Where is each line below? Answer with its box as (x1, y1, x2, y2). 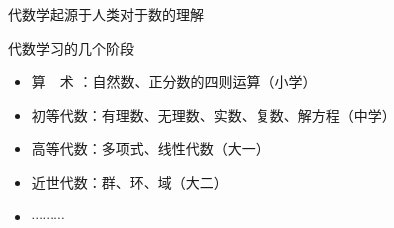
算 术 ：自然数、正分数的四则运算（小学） (31, 71, 317, 92)
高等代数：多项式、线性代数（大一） (31, 138, 270, 159)
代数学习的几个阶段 (8, 37, 134, 58)
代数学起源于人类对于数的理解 (8, 4, 204, 24)
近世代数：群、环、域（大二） (31, 171, 228, 192)
